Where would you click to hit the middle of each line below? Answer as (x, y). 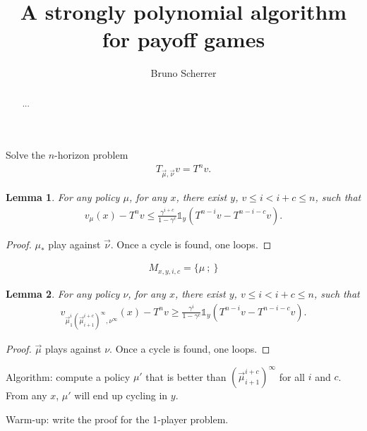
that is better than (186, 376)
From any (26, 395)
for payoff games (183, 39)
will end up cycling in (121, 395)
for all (292, 376)
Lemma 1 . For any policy (63, 197)
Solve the (25, 155)
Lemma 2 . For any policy (63, 293)
